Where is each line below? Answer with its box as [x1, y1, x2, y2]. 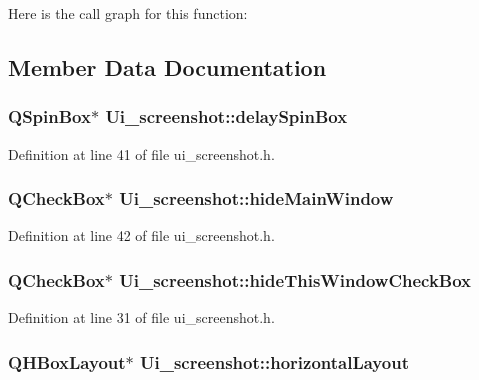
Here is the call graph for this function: [8, 3, 248, 23]
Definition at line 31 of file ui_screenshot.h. [8, 307, 275, 328]
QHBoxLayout [8, 349, 126, 374]
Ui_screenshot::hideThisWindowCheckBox [119, 267, 472, 292]
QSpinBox [8, 104, 91, 129]
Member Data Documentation [8, 51, 327, 82]
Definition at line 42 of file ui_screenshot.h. [8, 225, 275, 246]
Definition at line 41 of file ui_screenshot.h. [8, 143, 275, 164]
